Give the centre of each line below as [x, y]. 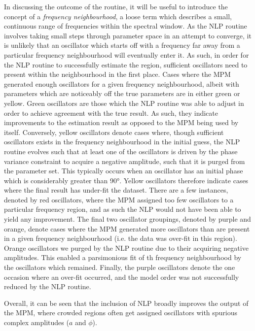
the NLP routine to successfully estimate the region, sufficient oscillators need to [126, 64]
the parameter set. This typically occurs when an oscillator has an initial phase [124, 171]
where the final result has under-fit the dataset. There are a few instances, [116, 190]
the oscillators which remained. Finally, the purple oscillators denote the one [120, 267]
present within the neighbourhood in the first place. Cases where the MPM [117, 74]
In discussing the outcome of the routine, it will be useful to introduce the [116, 6]
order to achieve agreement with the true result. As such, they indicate [111, 113]
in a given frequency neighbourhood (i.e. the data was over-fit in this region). [121, 238]
